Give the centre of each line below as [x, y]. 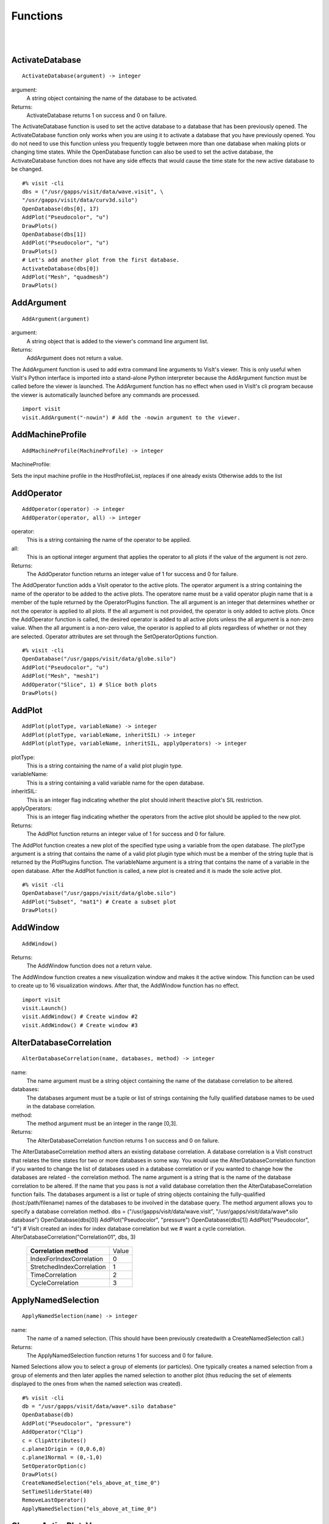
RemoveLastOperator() [54, 1500]
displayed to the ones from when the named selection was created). [97, 1384]
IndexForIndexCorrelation [67, 1259]
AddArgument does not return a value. [75, 358]
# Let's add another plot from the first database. [101, 260]
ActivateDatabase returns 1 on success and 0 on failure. [97, 115]
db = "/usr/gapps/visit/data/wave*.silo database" [99, 1406]
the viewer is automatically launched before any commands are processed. [106, 395]
